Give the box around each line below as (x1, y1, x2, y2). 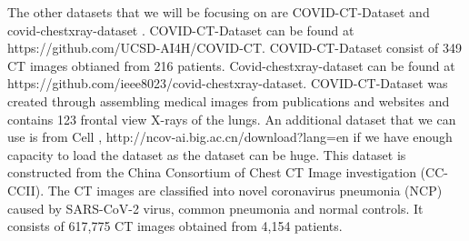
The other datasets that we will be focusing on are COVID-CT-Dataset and (7, 3, 430, 21)
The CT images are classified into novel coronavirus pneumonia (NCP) (47, 180, 443, 199)
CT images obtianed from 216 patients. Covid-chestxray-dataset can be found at (7, 55, 455, 75)
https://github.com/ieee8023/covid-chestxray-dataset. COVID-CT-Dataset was (7, 74, 448, 93)
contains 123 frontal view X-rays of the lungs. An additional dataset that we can (7, 109, 456, 128)
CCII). (7, 180, 45, 199)
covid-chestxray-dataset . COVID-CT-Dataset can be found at (7, 20, 354, 39)
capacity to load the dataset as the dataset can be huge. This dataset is (7, 145, 406, 164)
